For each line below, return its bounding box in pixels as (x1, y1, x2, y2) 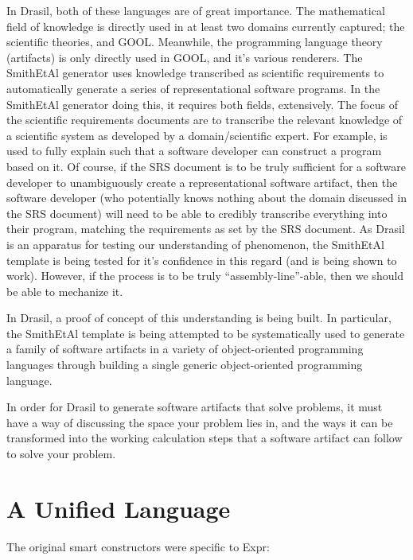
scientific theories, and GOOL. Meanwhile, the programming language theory (6, 33, 383, 50)
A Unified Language (6, 492, 231, 524)
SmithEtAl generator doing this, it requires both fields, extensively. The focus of (6, 95, 398, 112)
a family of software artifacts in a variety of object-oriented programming (6, 340, 364, 357)
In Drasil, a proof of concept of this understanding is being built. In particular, (6, 309, 392, 326)
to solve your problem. (6, 445, 116, 462)
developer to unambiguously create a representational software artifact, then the (6, 173, 398, 190)
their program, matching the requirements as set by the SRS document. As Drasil (6, 220, 405, 237)
